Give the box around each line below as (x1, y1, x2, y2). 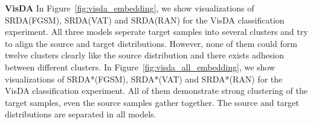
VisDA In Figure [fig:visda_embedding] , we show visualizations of (5, 2, 254, 14)
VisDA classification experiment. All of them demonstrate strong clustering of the (5, 84, 308, 97)
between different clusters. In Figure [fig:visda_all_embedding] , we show (5, 60, 276, 73)
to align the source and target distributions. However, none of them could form (5, 37, 297, 49)
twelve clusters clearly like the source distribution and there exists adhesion (5, 49, 284, 61)
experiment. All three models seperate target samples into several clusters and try (5, 25, 308, 38)
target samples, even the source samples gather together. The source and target (5, 96, 299, 108)
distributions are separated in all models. (5, 108, 156, 120)
